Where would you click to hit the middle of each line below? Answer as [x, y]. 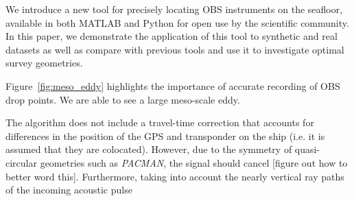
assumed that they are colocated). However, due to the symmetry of [149, 149]
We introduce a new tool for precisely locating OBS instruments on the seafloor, [174, 9]
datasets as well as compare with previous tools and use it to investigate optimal [175, 49]
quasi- [307, 149]
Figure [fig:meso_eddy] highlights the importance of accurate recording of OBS [173, 85]
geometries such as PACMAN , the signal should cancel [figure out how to [194, 162]
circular [21, 162]
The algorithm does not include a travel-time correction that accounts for [160, 122]
